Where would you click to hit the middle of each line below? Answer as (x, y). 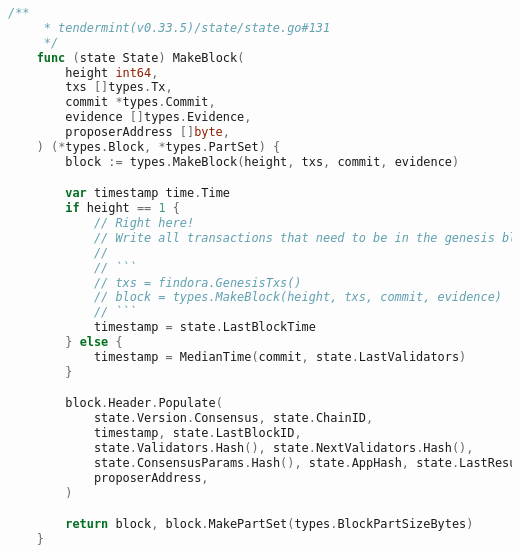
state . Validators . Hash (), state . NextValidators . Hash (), (283, 447)
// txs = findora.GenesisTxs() (197, 282)
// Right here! (144, 223)
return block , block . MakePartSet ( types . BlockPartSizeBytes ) (269, 524)
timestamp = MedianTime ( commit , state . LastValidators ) (280, 356)
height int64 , (112, 72)
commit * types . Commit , (140, 102)
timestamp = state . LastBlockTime (204, 327)
